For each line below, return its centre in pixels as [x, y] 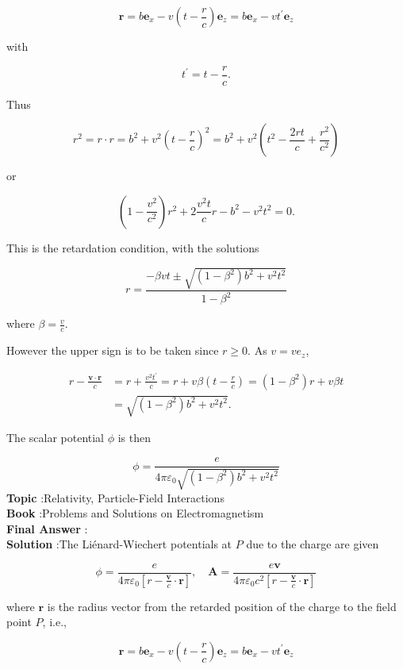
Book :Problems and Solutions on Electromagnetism [135, 513]
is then [134, 438]
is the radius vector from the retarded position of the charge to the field [222, 606]
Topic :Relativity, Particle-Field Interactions [115, 497]
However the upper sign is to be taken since [113, 350]
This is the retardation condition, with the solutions [133, 247]
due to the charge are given [313, 544]
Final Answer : [47, 528]
